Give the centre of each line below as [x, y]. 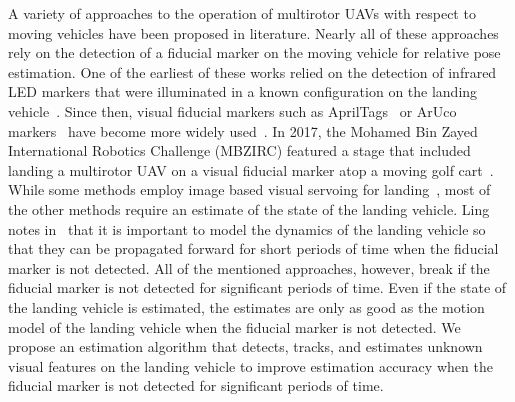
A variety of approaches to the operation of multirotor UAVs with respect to [242, 13]
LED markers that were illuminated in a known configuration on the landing [243, 91]
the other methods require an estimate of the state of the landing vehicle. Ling [249, 208]
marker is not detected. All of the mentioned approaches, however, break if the [249, 267]
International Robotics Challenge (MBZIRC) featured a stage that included [239, 150]
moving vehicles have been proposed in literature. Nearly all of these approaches [253, 32]
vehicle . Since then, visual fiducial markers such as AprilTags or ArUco [232, 110]
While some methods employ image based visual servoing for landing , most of [249, 189]
